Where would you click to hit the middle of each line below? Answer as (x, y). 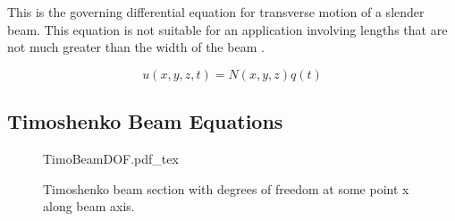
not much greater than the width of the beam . (136, 47)
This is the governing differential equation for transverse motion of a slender (216, 12)
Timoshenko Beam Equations (145, 121)
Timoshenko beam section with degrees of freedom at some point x (226, 188)
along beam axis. (89, 206)
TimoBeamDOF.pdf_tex (111, 158)
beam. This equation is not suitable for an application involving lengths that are (227, 29)
